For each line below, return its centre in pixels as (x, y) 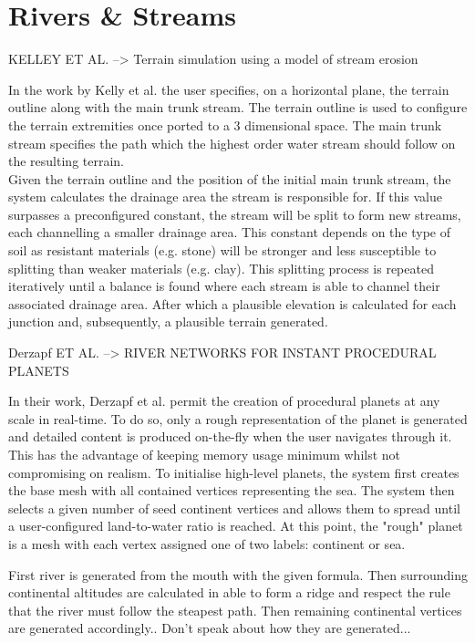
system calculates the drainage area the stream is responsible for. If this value (225, 197)
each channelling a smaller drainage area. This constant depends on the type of (229, 232)
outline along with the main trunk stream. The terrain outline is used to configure (238, 107)
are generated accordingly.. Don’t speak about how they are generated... (210, 628)
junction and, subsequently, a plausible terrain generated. (168, 321)
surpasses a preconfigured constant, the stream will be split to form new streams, (235, 214)
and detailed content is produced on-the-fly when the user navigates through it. (230, 436)
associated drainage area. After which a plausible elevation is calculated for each (232, 303)
